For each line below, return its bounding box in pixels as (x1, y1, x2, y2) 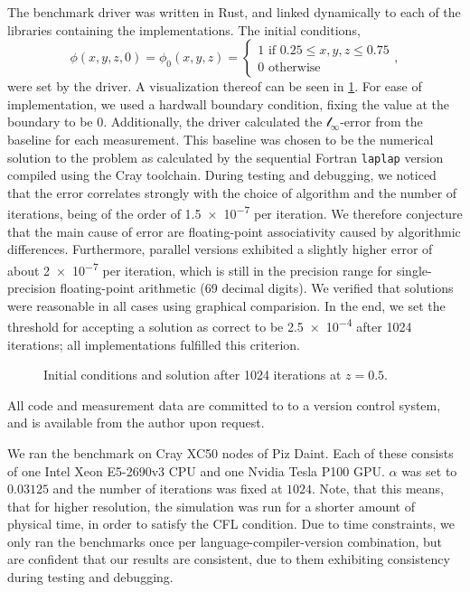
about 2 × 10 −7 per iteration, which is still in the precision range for (7, 258, 393, 279)
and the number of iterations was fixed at (52, 479, 283, 498)
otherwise (268, 61, 321, 75)
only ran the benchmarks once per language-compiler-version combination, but (7, 531, 443, 550)
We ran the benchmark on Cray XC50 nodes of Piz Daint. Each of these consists (7, 443, 454, 462)
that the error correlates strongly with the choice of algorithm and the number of (7, 183, 457, 202)
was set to (401, 461, 457, 480)
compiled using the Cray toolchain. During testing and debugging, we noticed (7, 165, 437, 184)
